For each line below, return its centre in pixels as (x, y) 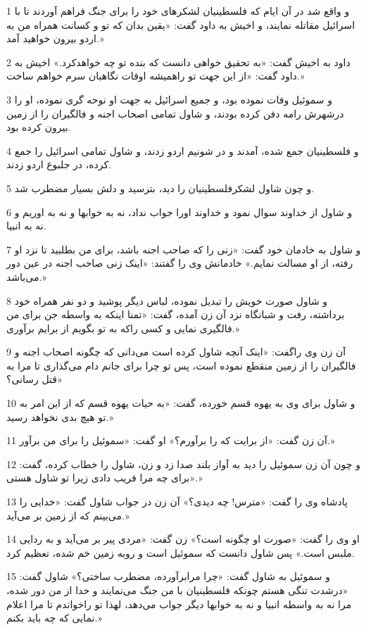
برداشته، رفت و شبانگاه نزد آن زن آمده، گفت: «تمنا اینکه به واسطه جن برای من (176, 314)
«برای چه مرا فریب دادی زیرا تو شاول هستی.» (105, 478)
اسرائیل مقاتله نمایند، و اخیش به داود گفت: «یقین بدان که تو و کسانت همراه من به (181, 24)
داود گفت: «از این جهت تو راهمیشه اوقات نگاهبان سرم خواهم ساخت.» (156, 76)
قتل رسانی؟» (34, 379)
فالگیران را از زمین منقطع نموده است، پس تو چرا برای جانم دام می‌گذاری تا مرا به (181, 365)
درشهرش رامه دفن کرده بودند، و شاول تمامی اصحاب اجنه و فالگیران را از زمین (175, 113)
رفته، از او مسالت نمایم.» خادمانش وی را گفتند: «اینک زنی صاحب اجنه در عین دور (180, 263)
